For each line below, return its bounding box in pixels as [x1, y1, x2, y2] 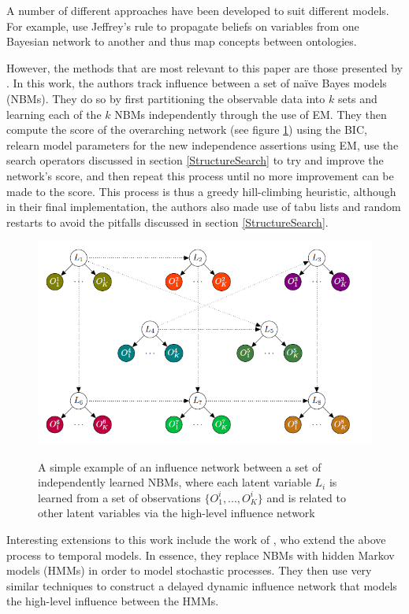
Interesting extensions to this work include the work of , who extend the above [6, 531, 386, 547]
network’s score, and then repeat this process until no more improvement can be [6, 167, 394, 183]
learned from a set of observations [38, 489, 201, 505]
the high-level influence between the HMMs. [6, 593, 219, 609]
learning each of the [6, 105, 102, 122]
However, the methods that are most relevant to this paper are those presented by [6, 59, 403, 76]
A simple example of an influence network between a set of [38, 458, 322, 475]
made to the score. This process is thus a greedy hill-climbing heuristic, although [6, 183, 396, 199]
